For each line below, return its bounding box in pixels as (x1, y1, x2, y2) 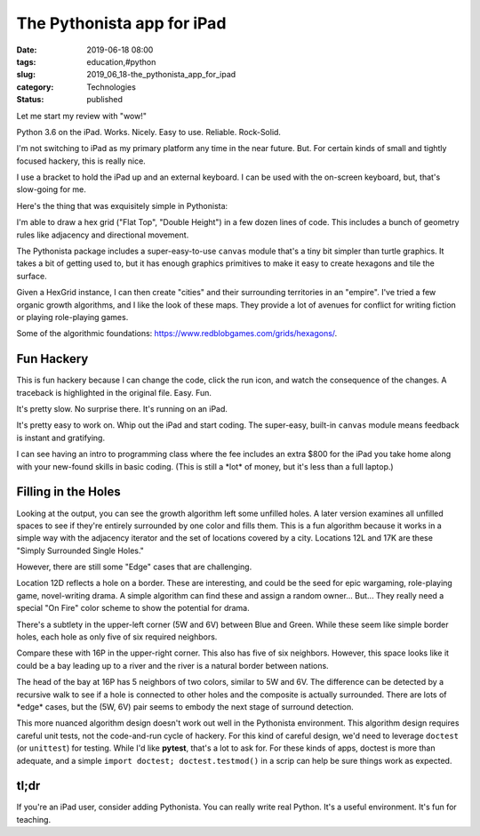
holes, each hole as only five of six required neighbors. (16, 631, 218, 642)
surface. (16, 270, 48, 281)
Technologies (86, 81, 137, 92)
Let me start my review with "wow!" (16, 110, 147, 121)
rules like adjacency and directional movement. (16, 229, 189, 240)
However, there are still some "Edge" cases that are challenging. (16, 561, 252, 573)
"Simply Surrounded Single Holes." (16, 545, 144, 556)
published (86, 94, 124, 105)
